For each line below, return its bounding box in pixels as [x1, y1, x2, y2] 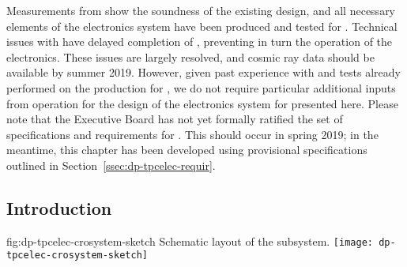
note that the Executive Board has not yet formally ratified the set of [6, 111, 343, 127]
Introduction [6, 195, 112, 220]
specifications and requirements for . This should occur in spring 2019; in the [6, 126, 379, 142]
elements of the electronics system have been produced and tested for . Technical [6, 17, 398, 34]
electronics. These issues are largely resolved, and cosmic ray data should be [6, 48, 375, 65]
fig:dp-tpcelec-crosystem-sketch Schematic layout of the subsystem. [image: [6, 232, 373, 249]
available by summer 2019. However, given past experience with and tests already [6, 64, 401, 81]
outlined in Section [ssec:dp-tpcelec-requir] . [6, 156, 216, 173]
